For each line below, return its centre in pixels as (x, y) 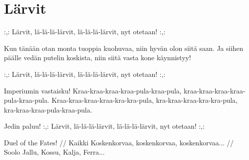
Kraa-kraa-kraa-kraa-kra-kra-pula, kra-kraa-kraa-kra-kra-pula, (145, 100)
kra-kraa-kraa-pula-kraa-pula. (48, 109)
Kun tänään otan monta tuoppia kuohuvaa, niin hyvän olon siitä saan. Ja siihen (124, 48)
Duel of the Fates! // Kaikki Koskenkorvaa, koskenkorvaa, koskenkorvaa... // (119, 142)
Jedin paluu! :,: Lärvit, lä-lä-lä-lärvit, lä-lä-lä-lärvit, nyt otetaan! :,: (104, 126)
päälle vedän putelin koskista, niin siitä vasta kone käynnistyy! (98, 57)
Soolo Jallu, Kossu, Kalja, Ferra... (54, 152)
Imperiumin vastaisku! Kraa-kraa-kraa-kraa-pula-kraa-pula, (93, 90)
